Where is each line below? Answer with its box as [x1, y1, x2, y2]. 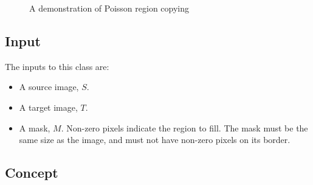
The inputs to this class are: [5, 60, 109, 72]
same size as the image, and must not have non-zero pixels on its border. [19, 133, 291, 146]
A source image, [19, 80, 79, 93]
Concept [5, 163, 58, 182]
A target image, [19, 100, 78, 113]
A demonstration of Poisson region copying [29, 2, 190, 14]
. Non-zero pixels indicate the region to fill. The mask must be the [61, 121, 308, 134]
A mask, [19, 121, 50, 134]
